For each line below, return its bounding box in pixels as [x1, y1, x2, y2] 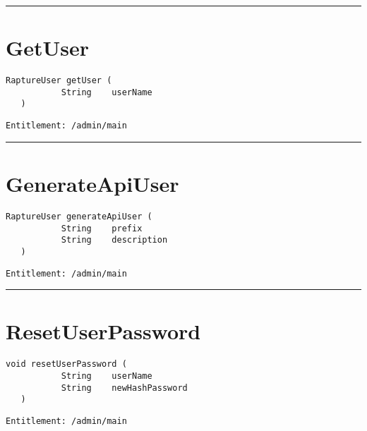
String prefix [61, 223, 143, 233]
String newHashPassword [61, 382, 188, 393]
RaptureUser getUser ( [6, 75, 112, 86]
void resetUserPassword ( [6, 359, 127, 370]
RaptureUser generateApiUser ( [6, 211, 152, 221]
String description [61, 235, 168, 245]
